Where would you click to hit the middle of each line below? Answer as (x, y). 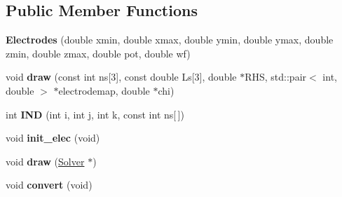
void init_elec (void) (53, 138)
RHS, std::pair (276, 77)
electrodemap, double (104, 90)
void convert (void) (49, 185)
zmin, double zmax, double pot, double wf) (98, 53)
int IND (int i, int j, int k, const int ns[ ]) (95, 114)
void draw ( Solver (45, 161)
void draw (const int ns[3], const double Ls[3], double (121, 77)
